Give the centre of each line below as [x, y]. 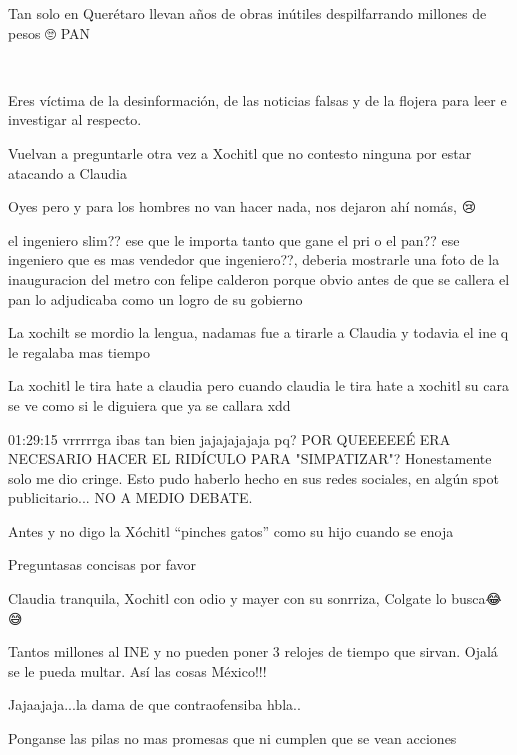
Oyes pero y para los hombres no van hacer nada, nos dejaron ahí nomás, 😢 [242, 206]
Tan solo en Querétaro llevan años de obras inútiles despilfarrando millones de [247, 13]
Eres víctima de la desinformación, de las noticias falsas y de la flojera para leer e [257, 99]
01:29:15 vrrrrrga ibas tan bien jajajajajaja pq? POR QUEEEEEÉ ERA [229, 438]
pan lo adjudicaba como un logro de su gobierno [155, 298]
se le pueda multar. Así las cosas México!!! [137, 670]
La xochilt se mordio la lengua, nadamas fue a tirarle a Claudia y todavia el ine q [258, 332]
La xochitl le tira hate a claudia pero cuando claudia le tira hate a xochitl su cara [258, 385]
